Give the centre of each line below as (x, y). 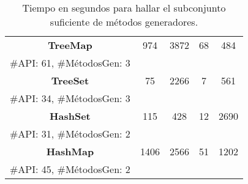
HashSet (70, 116)
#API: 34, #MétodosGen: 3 (70, 98)
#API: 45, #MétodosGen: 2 (70, 169)
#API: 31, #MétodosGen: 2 (70, 134)
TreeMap (70, 45)
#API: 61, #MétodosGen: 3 (70, 63)
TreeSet (70, 80)
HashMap (70, 151)
